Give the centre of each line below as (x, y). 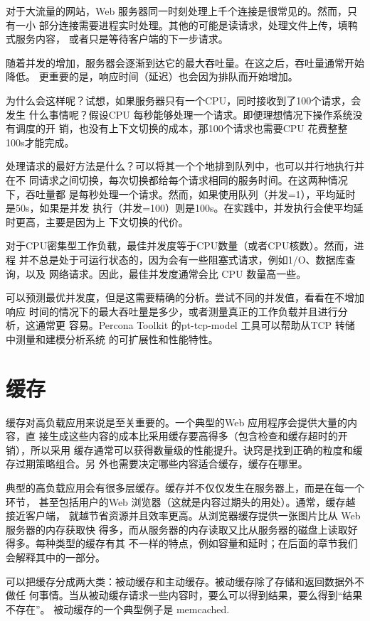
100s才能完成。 (40, 142)
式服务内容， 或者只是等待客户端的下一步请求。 (117, 39)
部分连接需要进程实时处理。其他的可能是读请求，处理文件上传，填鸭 (198, 25)
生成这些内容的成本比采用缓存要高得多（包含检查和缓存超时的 (193, 436)
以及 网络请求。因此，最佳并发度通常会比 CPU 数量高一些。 (166, 273)
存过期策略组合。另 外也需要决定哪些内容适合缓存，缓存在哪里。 (157, 464)
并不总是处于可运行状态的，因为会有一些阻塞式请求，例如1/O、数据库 (182, 259)
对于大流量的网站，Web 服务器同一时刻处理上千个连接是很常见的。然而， (176, 11)
